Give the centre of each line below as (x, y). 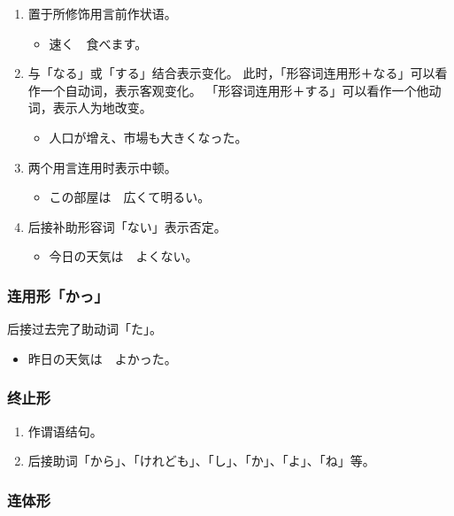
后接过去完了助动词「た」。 (85, 329)
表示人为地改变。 (102, 108)
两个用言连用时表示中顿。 (102, 167)
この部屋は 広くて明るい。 (130, 197)
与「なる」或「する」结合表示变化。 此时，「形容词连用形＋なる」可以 (231, 73)
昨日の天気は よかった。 (102, 358)
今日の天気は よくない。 (123, 256)
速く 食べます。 (98, 43)
